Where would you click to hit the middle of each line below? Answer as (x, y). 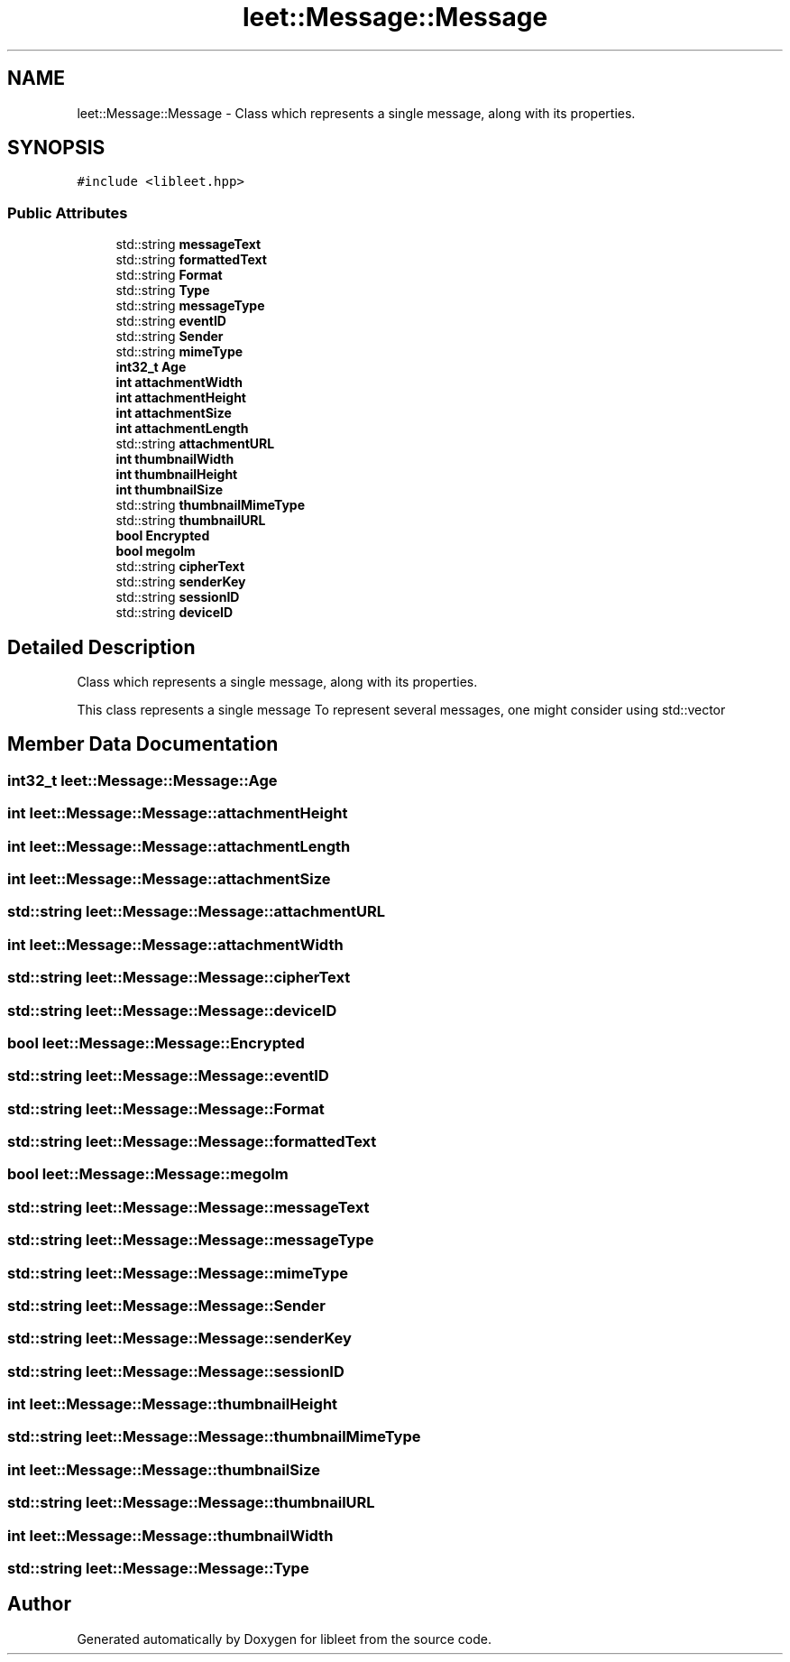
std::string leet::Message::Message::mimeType (178, 1273)
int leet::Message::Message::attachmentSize (169, 879)
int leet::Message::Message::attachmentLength (179, 846)
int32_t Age (151, 367)
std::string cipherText (180, 567)
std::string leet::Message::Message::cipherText (179, 978)
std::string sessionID (178, 597)
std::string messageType (190, 306)
